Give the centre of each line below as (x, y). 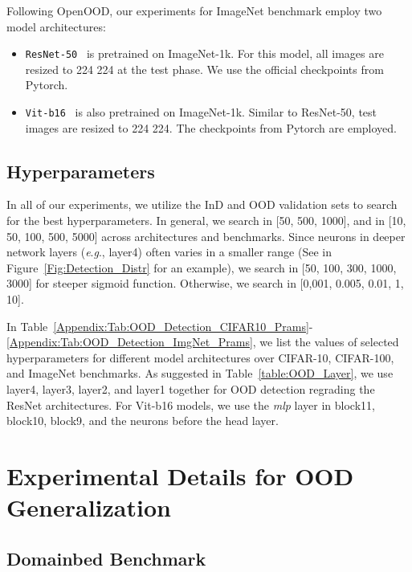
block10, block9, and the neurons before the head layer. (143, 421)
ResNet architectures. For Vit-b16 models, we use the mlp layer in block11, (191, 404)
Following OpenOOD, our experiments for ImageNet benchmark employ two (194, 10)
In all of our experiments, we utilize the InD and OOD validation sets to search (202, 204)
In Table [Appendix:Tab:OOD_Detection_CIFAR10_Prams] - (160, 326)
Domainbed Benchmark (106, 558)
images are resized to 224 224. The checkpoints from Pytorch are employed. (211, 127)
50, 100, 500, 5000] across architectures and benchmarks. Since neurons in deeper (206, 236)
